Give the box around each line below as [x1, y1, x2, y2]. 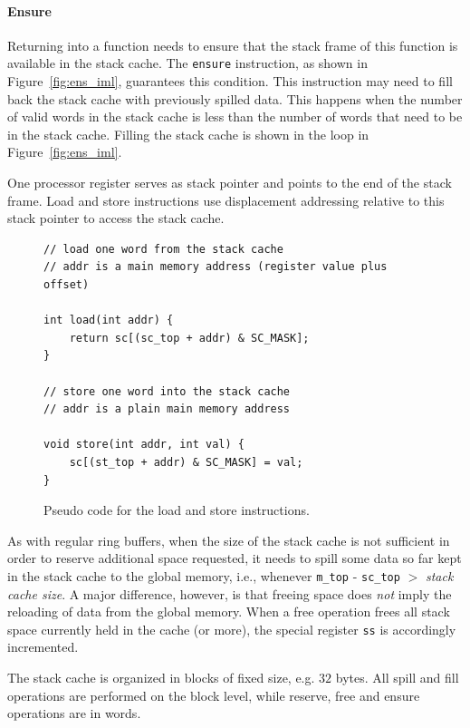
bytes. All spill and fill [335, 667, 459, 686]
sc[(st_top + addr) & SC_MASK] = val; [69, 455, 303, 469]
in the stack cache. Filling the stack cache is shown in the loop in [7, 124, 369, 143]
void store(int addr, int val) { [43, 438, 245, 451]
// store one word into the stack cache [43, 384, 291, 398]
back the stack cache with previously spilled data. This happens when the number [7, 89, 463, 108]
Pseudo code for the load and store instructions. [43, 500, 310, 519]
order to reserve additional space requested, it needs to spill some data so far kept [7, 548, 462, 568]
